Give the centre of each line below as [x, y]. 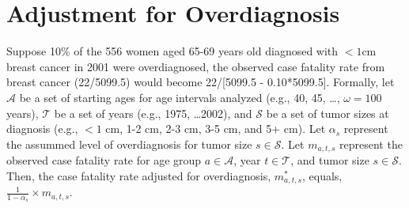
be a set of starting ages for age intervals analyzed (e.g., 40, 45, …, [180, 97]
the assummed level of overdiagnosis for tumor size [129, 144]
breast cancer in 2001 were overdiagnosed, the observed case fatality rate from [196, 66]
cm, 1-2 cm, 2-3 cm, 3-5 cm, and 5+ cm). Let [216, 129]
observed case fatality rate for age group [104, 160]
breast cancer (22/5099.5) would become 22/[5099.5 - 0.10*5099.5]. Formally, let [201, 82]
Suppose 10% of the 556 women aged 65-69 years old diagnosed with [172, 51]
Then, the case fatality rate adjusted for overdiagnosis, [139, 175]
